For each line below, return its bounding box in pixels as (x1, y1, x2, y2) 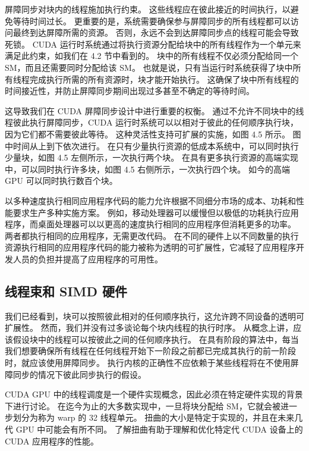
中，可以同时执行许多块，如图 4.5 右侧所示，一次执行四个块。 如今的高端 (5, 162, 290, 175)
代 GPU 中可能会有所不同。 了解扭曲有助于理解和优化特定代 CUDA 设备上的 (5, 423, 303, 436)
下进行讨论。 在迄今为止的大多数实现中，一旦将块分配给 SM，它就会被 (5, 399, 280, 412)
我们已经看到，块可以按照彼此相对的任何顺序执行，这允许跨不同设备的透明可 (5, 309, 304, 322)
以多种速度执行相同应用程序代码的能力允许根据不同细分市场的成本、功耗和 (5, 194, 296, 206)
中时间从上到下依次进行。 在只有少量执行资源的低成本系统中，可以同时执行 (5, 139, 299, 152)
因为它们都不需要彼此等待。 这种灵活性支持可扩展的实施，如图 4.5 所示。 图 (5, 127, 301, 140)
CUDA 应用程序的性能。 (5, 434, 99, 447)
